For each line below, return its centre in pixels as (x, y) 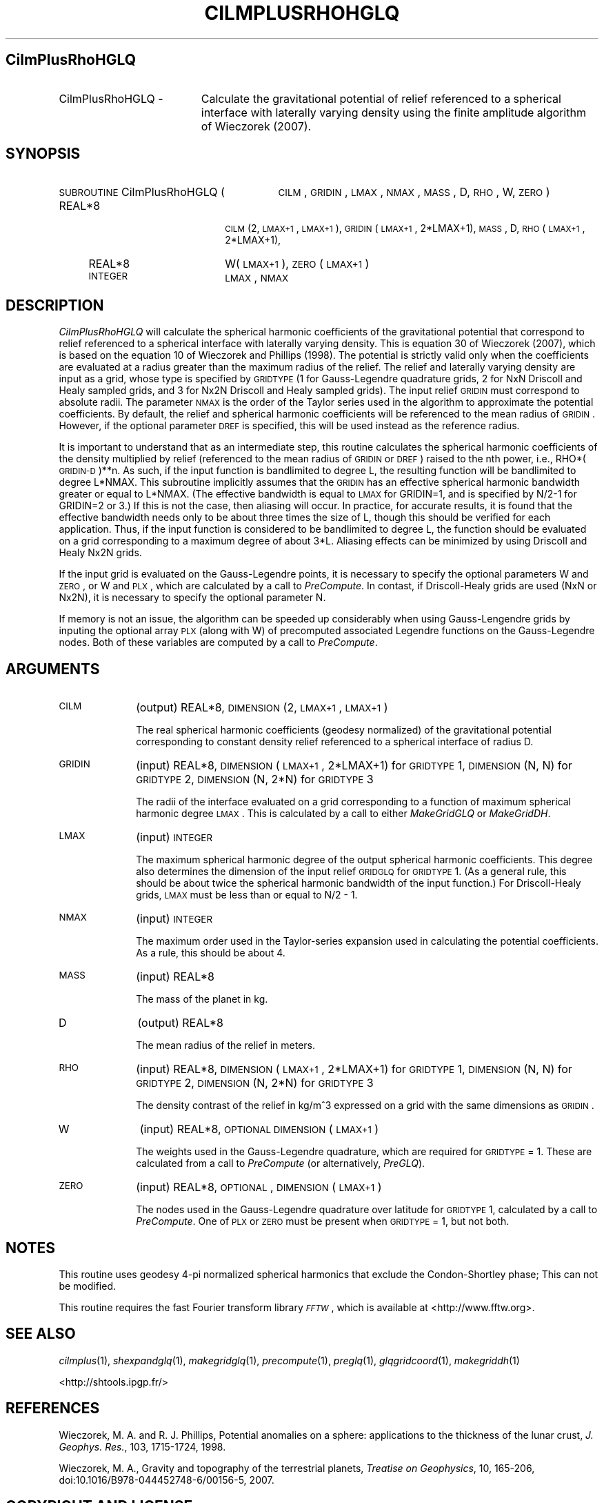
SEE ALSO (41, 1334)
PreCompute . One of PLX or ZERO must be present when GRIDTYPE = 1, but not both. (323, 1221)
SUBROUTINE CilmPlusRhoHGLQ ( (142, 192)
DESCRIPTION (55, 305)
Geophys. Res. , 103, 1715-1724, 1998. (142, 1446)
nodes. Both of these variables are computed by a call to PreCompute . (218, 642)
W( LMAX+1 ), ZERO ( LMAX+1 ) (297, 264)
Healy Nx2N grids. (100, 553)
